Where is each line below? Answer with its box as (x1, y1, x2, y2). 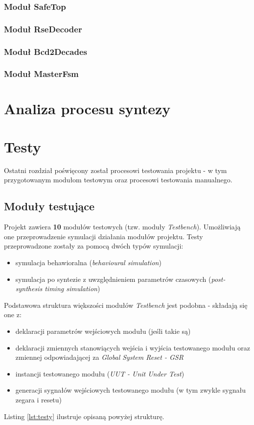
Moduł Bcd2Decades (4, 45, 87, 57)
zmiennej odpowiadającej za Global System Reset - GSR (15, 352, 184, 362)
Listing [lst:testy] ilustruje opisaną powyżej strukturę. (4, 411, 164, 421)
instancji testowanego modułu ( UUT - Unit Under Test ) (15, 368, 185, 378)
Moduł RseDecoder (4, 23, 82, 35)
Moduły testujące (4, 199, 95, 214)
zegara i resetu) (15, 394, 62, 404)
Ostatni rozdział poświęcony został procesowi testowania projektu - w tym (4, 165, 227, 175)
